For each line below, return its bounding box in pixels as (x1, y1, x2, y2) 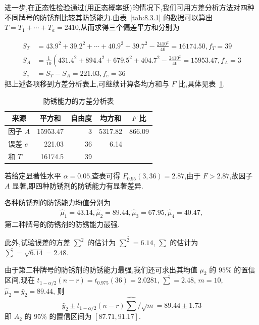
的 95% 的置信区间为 (24, 311, 92, 321)
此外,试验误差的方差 (5, 237, 70, 248)
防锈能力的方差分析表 (43, 95, 114, 106)
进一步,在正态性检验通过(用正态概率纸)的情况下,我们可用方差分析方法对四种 (5, 2, 254, 12)
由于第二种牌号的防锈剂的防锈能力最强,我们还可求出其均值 (5, 264, 197, 274)
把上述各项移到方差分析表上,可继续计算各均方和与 (5, 78, 169, 89)
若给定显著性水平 (5, 170, 61, 181)
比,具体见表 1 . (178, 78, 225, 89)
